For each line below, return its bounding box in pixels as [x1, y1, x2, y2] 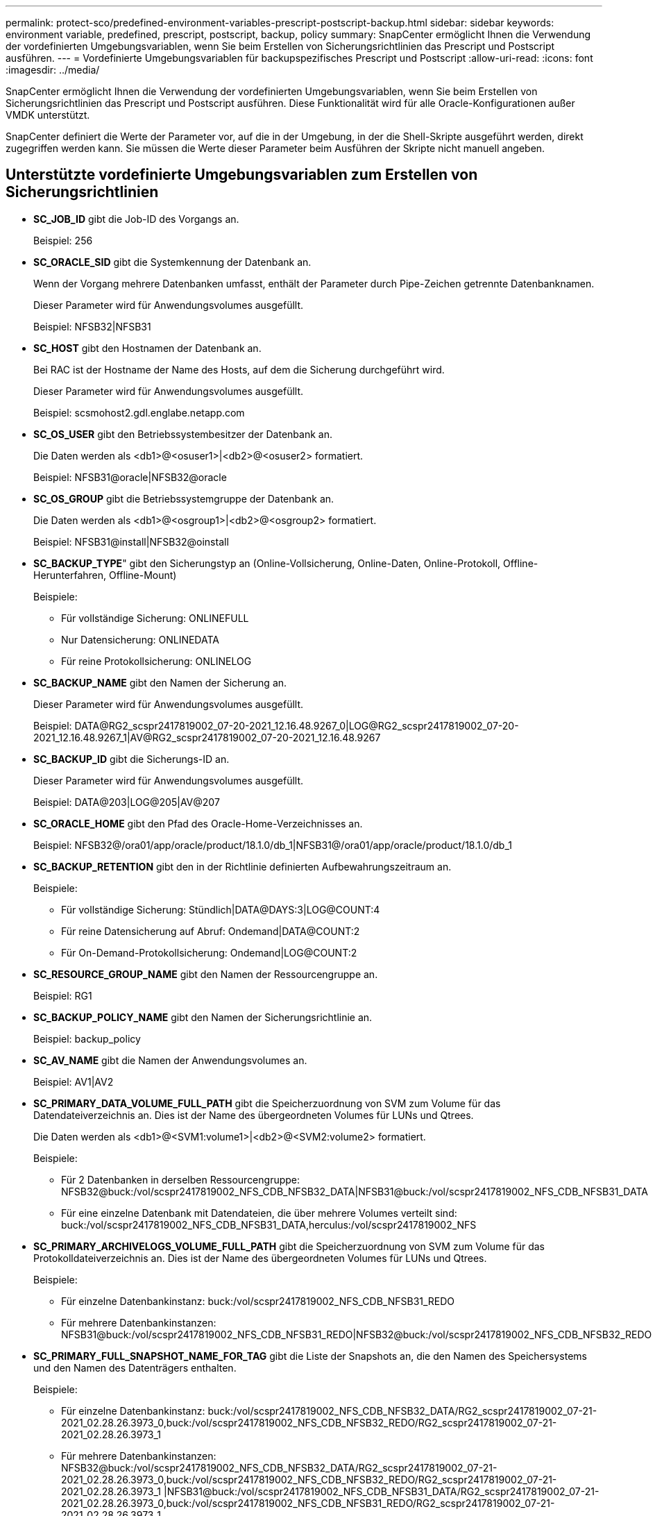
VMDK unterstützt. [6, 109, 90, 121]
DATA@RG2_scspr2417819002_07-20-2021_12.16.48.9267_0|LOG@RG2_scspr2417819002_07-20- [74, 719, 519, 732]
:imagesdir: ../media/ [6, 64, 100, 76]
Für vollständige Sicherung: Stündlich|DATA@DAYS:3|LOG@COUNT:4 [61, 903, 380, 916]
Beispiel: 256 [33, 234, 93, 246]
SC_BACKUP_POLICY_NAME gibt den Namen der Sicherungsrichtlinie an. [33, 1011, 373, 1023]
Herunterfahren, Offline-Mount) [33, 568, 177, 581]
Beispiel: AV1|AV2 [33, 1075, 114, 1088]
